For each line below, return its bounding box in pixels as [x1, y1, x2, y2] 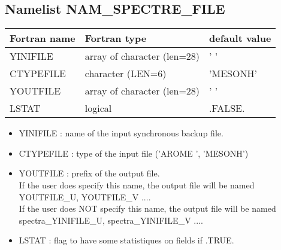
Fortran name [10, 31, 75, 45]
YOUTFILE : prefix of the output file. [19, 167, 160, 179]
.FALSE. [209, 101, 245, 115]
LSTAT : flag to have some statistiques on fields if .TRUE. [19, 234, 234, 246]
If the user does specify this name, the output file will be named [19, 178, 255, 191]
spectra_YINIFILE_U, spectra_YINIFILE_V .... [19, 214, 203, 226]
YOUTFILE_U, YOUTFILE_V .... [19, 190, 151, 203]
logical [84, 101, 112, 115]
